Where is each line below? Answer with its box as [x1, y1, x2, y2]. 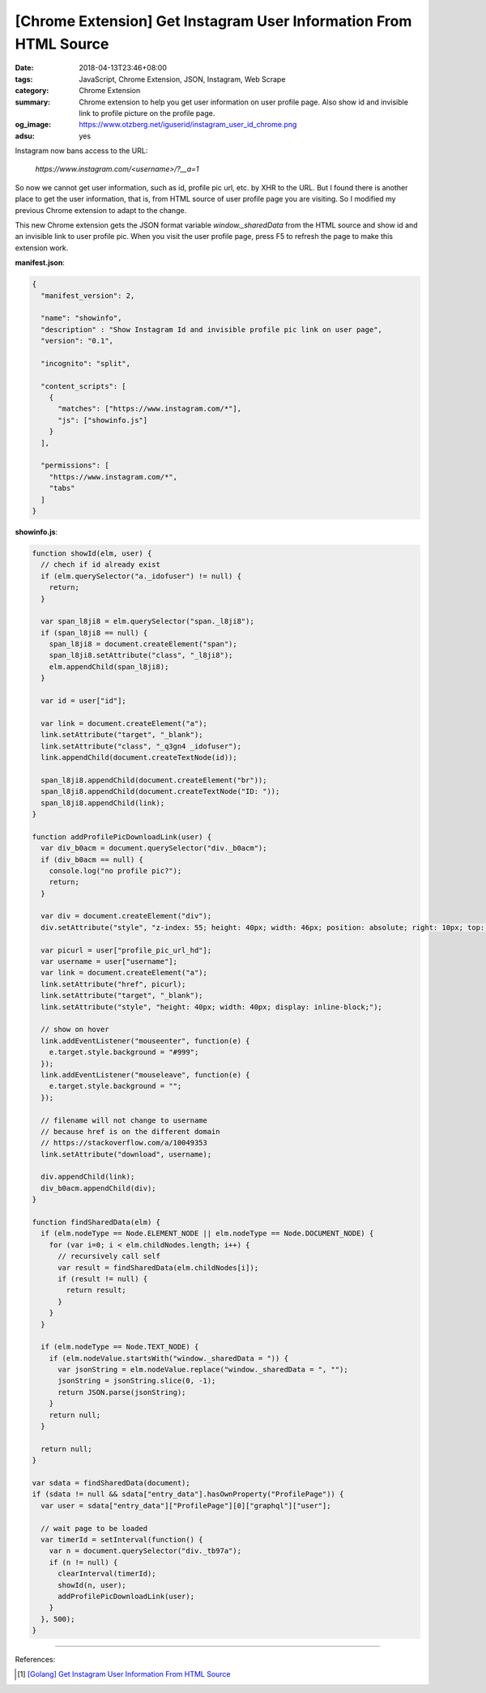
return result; [66, 1286, 127, 1295]
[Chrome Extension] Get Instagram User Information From [15, 12, 412, 30]
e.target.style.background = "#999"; [49, 1047, 199, 1057]
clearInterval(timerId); [58, 1569, 157, 1579]
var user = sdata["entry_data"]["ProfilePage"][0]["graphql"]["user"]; [40, 1501, 331, 1510]
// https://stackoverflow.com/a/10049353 [40, 1138, 208, 1148]
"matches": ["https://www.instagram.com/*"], [58, 404, 242, 413]
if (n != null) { [49, 1558, 118, 1567]
